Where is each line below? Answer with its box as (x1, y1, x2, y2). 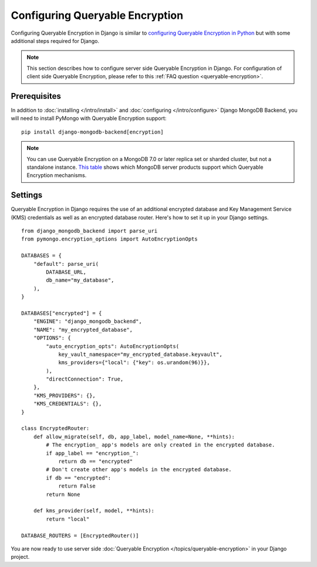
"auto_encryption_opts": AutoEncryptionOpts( (46, 343, 179, 349)
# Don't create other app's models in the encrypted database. (46, 466, 232, 473)
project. (11, 553, 30, 561)
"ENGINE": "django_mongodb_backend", (33, 318, 142, 325)
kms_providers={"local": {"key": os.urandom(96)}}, (58, 359, 211, 366)
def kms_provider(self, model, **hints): (33, 508, 155, 514)
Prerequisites (11, 91, 61, 101)
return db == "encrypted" (58, 458, 133, 465)
